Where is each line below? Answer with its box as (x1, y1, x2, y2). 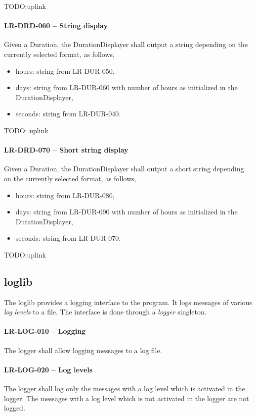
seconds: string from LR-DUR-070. (15, 233, 121, 243)
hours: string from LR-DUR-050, (15, 65, 115, 76)
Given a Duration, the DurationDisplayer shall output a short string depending (4, 163, 244, 174)
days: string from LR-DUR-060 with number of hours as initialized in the (15, 82, 238, 93)
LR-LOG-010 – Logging (4, 326, 86, 336)
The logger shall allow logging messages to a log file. (4, 345, 162, 355)
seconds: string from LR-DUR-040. (15, 108, 121, 119)
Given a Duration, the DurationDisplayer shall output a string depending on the (4, 39, 248, 50)
